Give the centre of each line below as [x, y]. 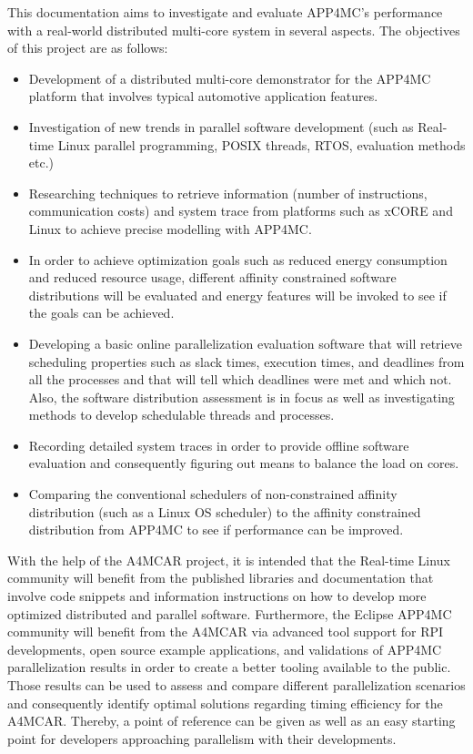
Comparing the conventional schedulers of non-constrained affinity [213, 494]
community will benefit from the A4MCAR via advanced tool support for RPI [226, 632]
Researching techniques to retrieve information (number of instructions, [228, 193]
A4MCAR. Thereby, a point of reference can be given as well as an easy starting [231, 721]
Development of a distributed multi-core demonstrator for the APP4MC [230, 78]
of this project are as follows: [88, 48]
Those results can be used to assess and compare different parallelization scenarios [236, 685]
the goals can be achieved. [101, 313]
